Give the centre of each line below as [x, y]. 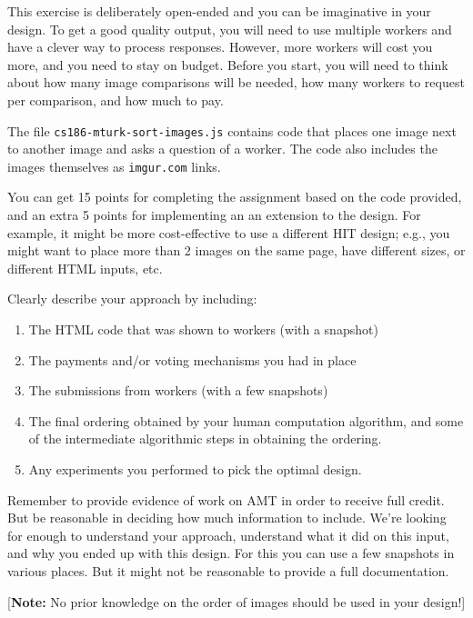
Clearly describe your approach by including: [132, 299]
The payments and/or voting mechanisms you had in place [192, 359]
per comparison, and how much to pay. [116, 100]
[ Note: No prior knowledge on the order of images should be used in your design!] [236, 601]
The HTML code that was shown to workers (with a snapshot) [203, 329]
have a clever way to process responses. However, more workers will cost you [220, 47]
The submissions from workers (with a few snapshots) [178, 390]
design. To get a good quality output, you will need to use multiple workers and [230, 29]
